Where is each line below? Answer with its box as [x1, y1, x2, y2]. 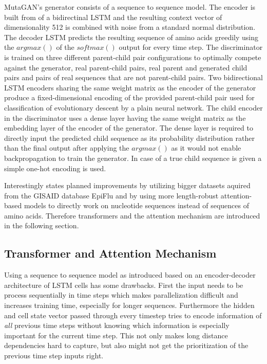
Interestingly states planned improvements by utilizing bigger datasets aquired [4, 180, 251, 191]
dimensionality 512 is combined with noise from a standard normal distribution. [4, 22, 256, 32]
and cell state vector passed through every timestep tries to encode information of [4, 310, 262, 320]
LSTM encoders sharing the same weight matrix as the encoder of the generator [4, 82, 256, 93]
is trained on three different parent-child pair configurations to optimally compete [4, 51, 261, 62]
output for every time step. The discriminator [119, 42, 263, 52]
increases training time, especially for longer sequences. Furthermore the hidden [4, 300, 255, 311]
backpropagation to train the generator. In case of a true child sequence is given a [4, 152, 262, 163]
